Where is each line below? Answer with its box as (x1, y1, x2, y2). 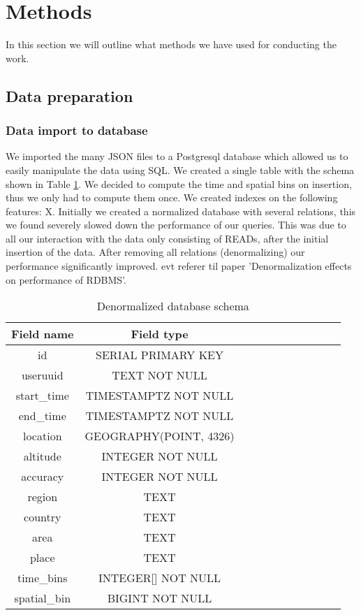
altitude (23, 448, 61, 465)
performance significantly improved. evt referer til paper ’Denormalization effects (6, 259, 352, 273)
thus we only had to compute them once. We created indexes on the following (6, 190, 338, 205)
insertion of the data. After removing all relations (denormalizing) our (6, 245, 305, 259)
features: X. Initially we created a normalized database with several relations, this (6, 203, 356, 218)
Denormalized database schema (96, 298, 249, 314)
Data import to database (6, 122, 148, 139)
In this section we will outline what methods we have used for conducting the (6, 37, 337, 52)
